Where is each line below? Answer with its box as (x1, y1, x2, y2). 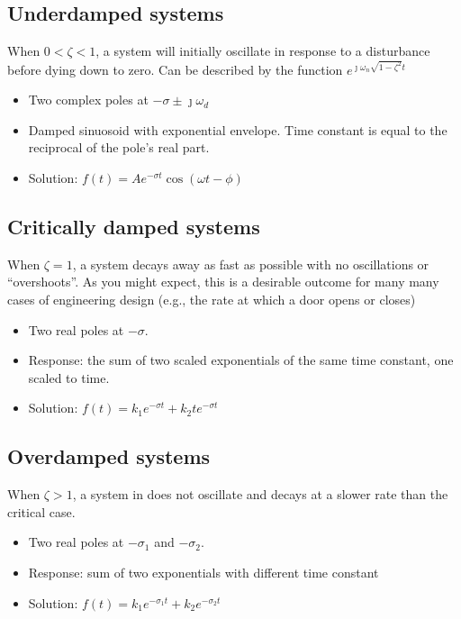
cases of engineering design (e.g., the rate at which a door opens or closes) (7, 290, 416, 309)
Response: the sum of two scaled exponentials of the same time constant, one (28, 350, 454, 369)
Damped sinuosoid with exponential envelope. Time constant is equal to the (28, 120, 447, 139)
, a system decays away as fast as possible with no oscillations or (72, 254, 429, 273)
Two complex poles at (28, 90, 149, 109)
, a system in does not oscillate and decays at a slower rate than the (72, 485, 448, 504)
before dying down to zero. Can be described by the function (7, 59, 343, 78)
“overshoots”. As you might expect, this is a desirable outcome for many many (7, 272, 439, 291)
